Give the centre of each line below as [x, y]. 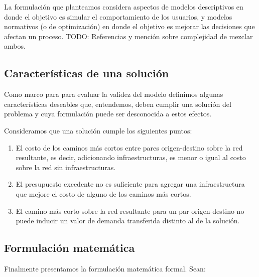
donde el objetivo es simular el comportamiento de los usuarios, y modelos [118, 16]
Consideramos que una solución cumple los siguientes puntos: [98, 130]
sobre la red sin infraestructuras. [66, 167]
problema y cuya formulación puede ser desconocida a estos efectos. [108, 114]
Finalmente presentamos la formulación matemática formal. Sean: [105, 268]
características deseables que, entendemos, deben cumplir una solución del [118, 104]
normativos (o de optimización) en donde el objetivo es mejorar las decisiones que [129, 26]
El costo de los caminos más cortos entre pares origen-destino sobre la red [129, 147]
